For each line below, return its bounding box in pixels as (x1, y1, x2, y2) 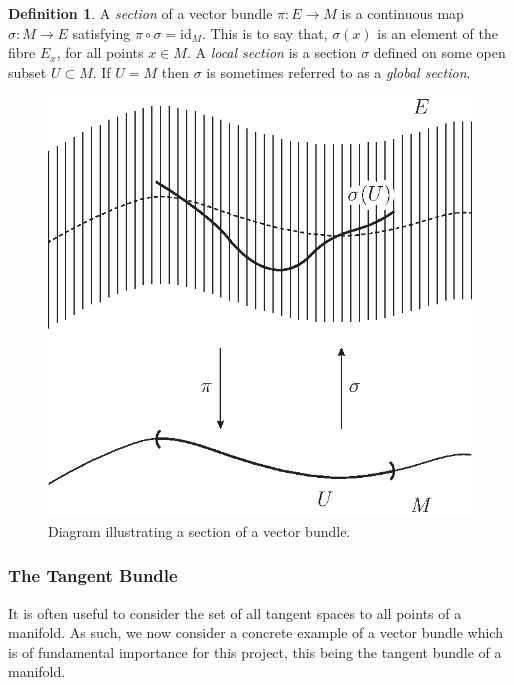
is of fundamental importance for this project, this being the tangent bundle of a (8, 641, 502, 662)
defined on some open (373, 42, 506, 63)
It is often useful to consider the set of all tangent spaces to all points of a (8, 602, 462, 623)
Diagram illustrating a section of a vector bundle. (48, 520, 351, 541)
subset (8, 61, 47, 82)
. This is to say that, (202, 22, 328, 43)
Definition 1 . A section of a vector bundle (8, 3, 273, 23)
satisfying (72, 22, 131, 43)
